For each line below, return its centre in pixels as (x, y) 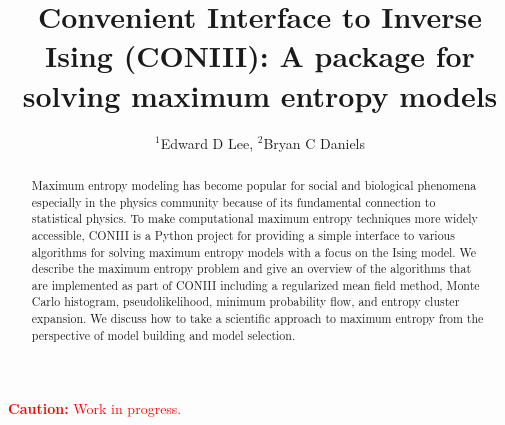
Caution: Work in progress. (95, 408)
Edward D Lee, (207, 142)
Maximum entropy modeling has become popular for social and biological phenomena (254, 184)
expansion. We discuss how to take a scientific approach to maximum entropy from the (257, 318)
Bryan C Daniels (314, 142)
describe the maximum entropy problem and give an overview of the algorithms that (251, 268)
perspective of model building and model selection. (163, 334)
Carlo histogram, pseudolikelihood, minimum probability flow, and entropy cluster (245, 301)
